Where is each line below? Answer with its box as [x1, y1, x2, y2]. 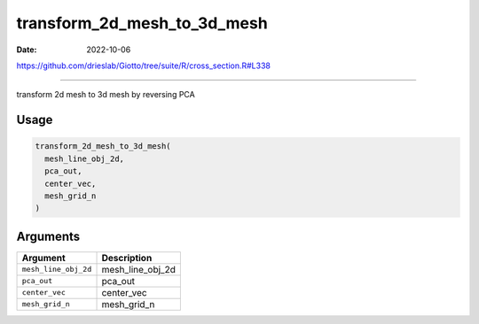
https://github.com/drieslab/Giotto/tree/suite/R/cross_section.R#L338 [16, 60, 271, 71]
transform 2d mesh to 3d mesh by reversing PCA [16, 89, 195, 100]
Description [101, 251, 153, 264]
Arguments [16, 228, 81, 243]
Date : [16, 44, 37, 55]
